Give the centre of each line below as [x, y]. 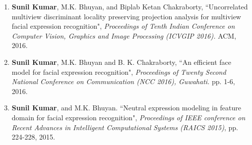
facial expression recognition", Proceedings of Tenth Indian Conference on [123, 26]
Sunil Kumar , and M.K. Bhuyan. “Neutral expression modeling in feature [126, 108]
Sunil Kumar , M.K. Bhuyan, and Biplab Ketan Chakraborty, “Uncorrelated [130, 6]
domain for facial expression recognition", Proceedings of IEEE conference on [128, 117]
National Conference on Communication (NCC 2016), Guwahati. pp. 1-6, [123, 81]
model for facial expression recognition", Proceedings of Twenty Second [119, 72]
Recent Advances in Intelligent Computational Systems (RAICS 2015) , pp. [125, 127]
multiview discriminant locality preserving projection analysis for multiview [126, 16]
